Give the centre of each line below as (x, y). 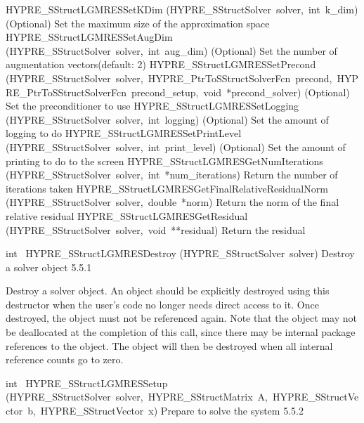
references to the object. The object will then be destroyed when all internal (169, 345)
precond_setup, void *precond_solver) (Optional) (241, 92)
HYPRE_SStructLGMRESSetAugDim (89, 37)
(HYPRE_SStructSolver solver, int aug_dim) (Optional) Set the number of (171, 50)
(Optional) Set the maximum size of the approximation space (138, 23)
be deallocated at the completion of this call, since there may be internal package (181, 332)
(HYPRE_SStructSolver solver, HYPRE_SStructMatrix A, (137, 397)
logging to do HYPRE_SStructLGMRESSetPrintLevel (124, 133)
